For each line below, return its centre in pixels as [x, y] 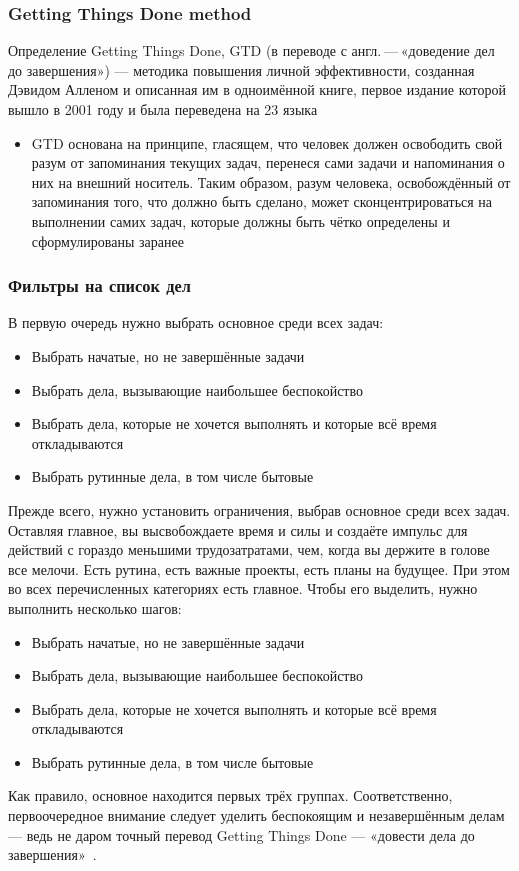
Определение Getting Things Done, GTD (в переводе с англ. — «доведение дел [251, 50]
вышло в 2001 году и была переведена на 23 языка [163, 109]
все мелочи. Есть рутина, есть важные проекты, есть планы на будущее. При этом [259, 568]
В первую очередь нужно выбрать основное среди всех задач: [196, 322]
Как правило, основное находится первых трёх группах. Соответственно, [230, 795]
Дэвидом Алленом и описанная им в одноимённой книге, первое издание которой [257, 89]
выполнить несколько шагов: [95, 607]
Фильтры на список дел [99, 285]
